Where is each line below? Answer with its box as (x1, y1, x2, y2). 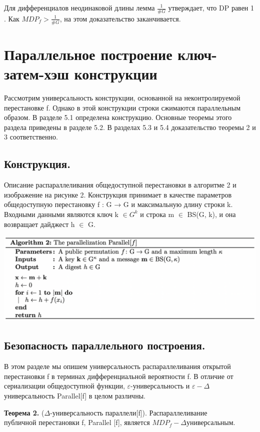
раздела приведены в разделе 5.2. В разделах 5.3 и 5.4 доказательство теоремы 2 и (4, 121, 256, 132)
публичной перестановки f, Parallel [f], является (4, 417, 150, 427)
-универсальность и (130, 380, 190, 391)
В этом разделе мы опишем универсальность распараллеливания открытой (4, 361, 231, 371)
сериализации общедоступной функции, (4, 380, 125, 391)
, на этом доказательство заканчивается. (59, 13, 181, 23)
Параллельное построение (4, 43, 172, 64)
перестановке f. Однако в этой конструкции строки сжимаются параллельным (4, 102, 241, 112)
